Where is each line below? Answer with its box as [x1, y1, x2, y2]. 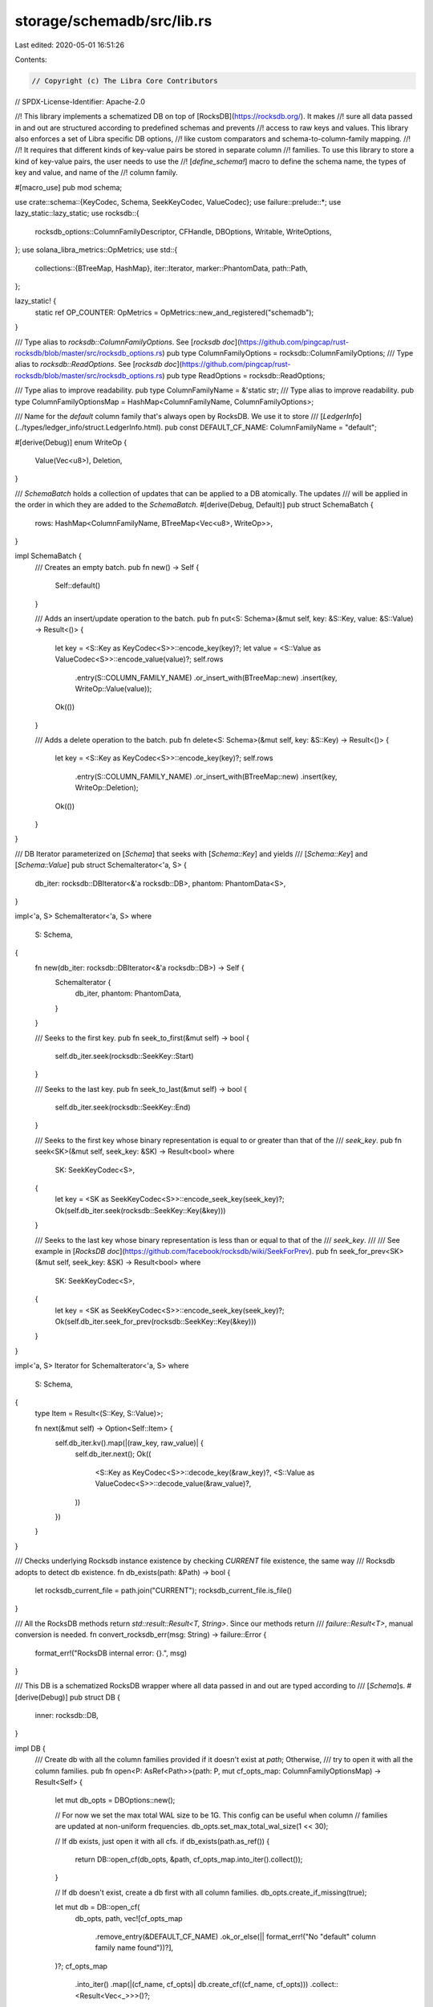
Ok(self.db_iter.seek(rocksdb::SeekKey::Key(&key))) [55, 1205, 226, 1215]
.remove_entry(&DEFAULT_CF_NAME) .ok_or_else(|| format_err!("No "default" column [95, 1932, 376, 1941]
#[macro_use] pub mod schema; [14, 182, 123, 192]
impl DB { [14, 1743, 46, 1753]
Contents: [14, 55, 47, 64]
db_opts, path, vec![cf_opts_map [75, 1913, 184, 1923]
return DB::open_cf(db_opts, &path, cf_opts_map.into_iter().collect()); [75, 1854, 303, 1864]
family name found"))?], [95, 1943, 174, 1952]
